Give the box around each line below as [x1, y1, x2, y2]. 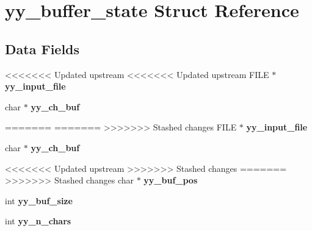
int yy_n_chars [5, 215, 71, 227]
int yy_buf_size [5, 194, 73, 207]
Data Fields [5, 39, 80, 58]
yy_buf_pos [143, 174, 198, 187]
